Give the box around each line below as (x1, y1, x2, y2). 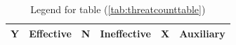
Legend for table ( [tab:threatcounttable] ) (30, 2, 206, 16)
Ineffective (100, 26, 151, 40)
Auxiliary (179, 26, 225, 40)
